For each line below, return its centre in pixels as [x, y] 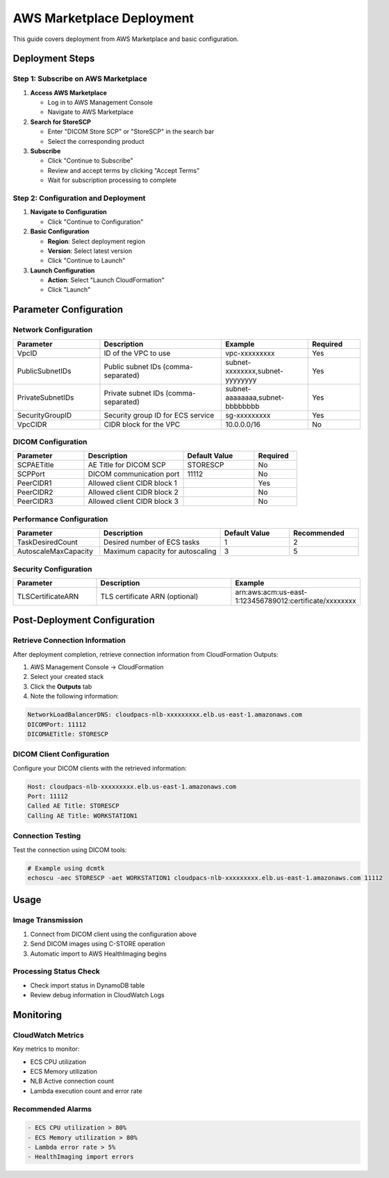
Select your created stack [67, 677]
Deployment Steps [54, 59]
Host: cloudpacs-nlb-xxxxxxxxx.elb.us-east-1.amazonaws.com [132, 786]
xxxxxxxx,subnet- [255, 370]
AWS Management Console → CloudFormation [97, 667]
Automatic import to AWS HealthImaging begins [98, 954]
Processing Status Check [57, 972]
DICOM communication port [134, 474]
